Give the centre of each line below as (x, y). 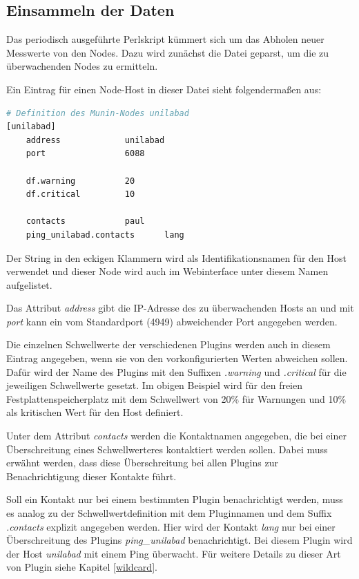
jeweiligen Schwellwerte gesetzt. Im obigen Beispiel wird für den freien (155, 385)
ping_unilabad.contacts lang (105, 235)
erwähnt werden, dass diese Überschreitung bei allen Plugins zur (142, 463)
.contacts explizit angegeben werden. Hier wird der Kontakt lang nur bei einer (171, 526)
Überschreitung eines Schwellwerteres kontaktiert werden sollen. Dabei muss (167, 449)
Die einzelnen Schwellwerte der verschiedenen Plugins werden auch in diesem (168, 344)
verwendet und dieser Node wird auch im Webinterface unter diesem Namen (167, 271)
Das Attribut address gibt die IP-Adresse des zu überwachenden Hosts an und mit (180, 308)
